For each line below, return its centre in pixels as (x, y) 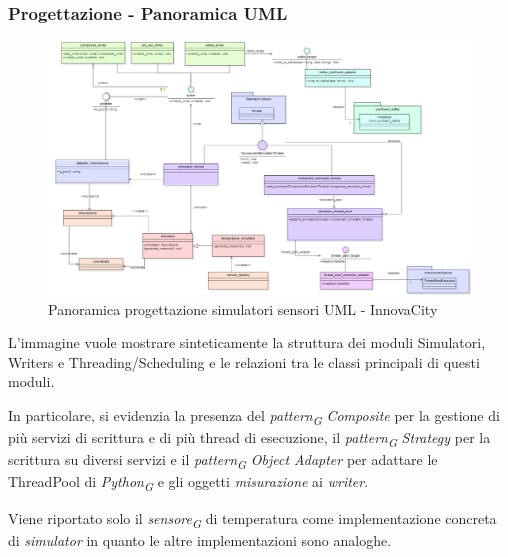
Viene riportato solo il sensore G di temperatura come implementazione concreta (252, 519)
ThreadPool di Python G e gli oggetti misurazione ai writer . (188, 483)
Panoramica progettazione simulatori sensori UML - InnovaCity (243, 308)
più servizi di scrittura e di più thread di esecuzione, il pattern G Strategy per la (249, 438)
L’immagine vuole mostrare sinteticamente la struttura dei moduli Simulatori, (247, 342)
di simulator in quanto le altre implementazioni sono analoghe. (200, 539)
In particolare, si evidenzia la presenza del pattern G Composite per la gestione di (254, 416)
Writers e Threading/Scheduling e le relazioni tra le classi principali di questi (244, 361)
